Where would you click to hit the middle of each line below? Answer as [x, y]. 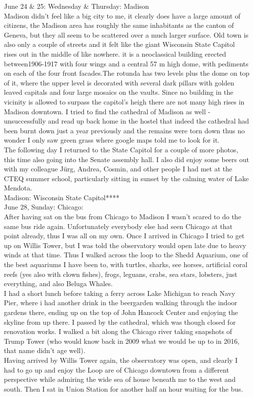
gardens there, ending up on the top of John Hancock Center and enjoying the [121, 312]
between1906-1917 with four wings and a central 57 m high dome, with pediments [126, 63]
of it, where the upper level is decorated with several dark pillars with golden [119, 82]
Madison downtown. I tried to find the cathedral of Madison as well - [107, 111]
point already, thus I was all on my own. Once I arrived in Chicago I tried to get [124, 236]
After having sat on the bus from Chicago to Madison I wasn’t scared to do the [123, 217]
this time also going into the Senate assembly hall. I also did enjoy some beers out [126, 159]
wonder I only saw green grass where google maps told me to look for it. [112, 140]
